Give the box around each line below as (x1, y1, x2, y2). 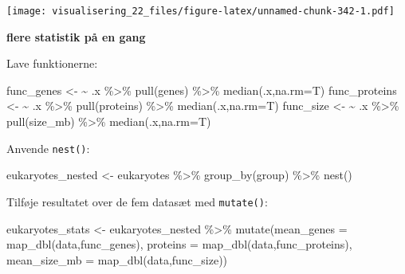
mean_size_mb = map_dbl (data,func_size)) (6, 251, 228, 268)
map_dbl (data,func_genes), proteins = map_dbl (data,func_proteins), (6, 236, 352, 252)
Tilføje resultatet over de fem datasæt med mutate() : (6, 193, 268, 209)
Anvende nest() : (6, 139, 90, 156)
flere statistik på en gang (6, 28, 146, 45)
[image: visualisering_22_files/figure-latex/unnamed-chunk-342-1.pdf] (6, 6, 395, 17)
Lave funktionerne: (6, 55, 98, 72)
